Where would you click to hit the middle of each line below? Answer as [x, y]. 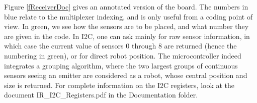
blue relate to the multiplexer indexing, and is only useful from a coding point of [128, 16]
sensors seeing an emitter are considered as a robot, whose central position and [126, 75]
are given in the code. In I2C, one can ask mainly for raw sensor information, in [127, 36]
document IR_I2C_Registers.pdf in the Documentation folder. [101, 95]
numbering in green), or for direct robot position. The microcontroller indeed [123, 55]
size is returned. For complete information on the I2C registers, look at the [119, 85]
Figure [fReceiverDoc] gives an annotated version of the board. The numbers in [126, 6]
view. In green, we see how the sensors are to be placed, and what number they [126, 26]
